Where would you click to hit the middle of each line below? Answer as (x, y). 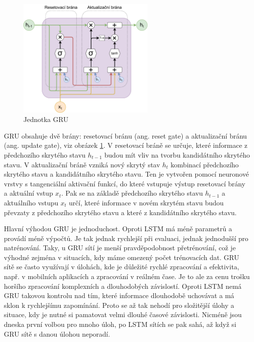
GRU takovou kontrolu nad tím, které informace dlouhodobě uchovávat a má (119, 295)
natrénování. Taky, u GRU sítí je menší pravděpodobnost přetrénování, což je (120, 248)
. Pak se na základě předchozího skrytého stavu (132, 193)
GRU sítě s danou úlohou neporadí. (57, 333)
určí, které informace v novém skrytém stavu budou (146, 202)
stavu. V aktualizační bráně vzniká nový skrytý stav (82, 164)
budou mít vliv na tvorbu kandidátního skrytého (177, 154)
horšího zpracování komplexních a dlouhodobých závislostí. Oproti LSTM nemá (123, 286)
